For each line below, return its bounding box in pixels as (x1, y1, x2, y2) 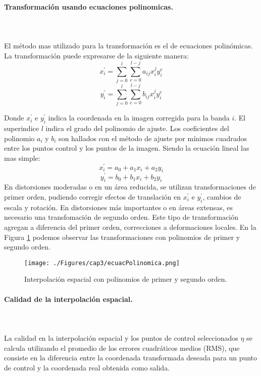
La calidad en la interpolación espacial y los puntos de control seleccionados (4, 332, 238, 343)
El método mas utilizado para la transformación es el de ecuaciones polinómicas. (4, 40, 253, 50)
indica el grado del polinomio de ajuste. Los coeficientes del (45, 123, 229, 134)
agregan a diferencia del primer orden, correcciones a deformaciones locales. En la (4, 221, 256, 232)
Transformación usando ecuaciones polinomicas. (4, 1, 173, 12)
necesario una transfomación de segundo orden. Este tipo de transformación (4, 212, 238, 222)
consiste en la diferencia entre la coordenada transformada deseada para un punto (4, 352, 257, 363)
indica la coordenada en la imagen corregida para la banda (48, 112, 230, 123)
